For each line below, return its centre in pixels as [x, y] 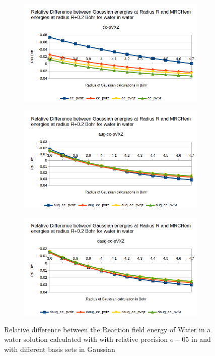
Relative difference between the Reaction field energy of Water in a [107, 329]
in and [201, 339]
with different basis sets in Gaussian [60, 349]
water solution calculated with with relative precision [86, 339]
